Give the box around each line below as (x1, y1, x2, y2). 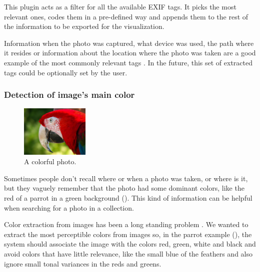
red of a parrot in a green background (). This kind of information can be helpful (4, 192, 252, 203)
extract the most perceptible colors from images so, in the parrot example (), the (4, 229, 252, 239)
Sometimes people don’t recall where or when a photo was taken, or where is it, (4, 173, 248, 183)
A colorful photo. (24, 156, 76, 167)
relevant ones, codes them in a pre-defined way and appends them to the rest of (4, 11, 248, 21)
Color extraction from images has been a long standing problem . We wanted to (4, 219, 248, 230)
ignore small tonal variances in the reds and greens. (4, 258, 161, 269)
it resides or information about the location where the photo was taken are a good (4, 47, 256, 58)
